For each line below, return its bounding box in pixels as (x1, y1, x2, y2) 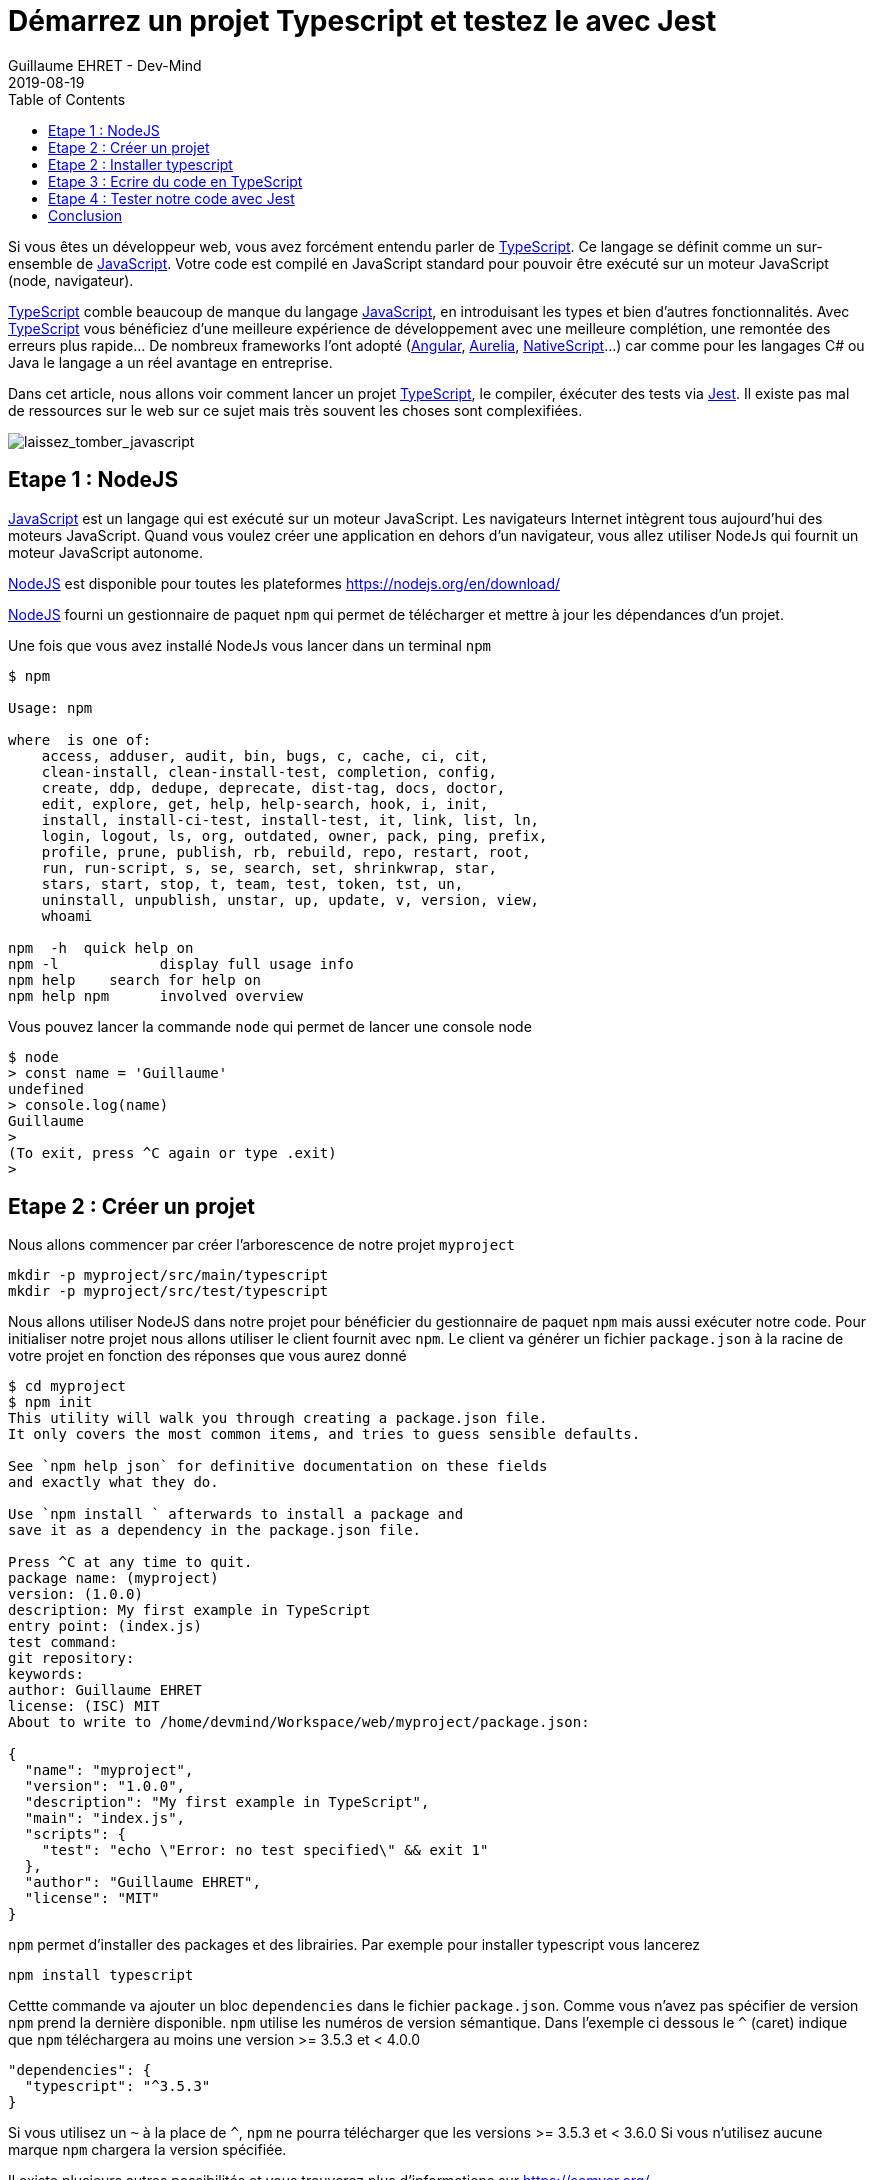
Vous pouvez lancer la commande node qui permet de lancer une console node (8, 1017, 532, 1035)
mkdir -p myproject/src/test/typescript (8, 1283, 329, 1300)
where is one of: (8, 731, 152, 748)
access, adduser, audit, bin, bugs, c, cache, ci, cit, (41, 747, 489, 764)
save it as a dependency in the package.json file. (8, 1522, 422, 1539)
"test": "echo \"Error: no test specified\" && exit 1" (41, 1842, 489, 1859)
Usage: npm (8, 699, 93, 716)
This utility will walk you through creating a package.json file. (8, 1410, 548, 1427)
